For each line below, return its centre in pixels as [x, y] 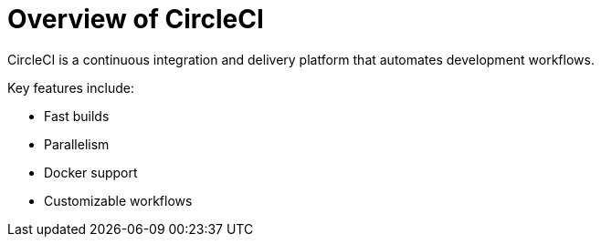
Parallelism [77, 144]
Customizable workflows [118, 200]
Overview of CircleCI [136, 19]
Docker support [91, 172]
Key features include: [71, 87]
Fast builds [77, 116]
